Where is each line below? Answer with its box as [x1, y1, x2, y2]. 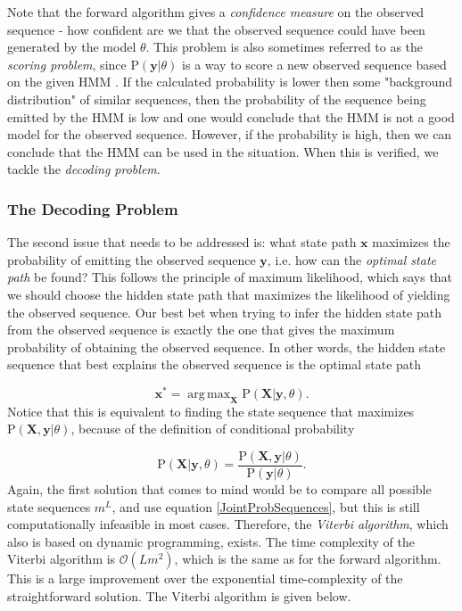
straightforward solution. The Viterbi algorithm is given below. [7, 587, 351, 605]
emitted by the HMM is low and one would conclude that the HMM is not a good [7, 107, 455, 126]
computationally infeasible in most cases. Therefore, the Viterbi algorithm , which [7, 515, 449, 533]
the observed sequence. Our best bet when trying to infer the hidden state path [7, 302, 441, 321]
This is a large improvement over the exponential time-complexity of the [7, 569, 403, 588]
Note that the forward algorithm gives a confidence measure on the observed [7, 3, 425, 21]
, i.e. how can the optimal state [267, 250, 436, 268]
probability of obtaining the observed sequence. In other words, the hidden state [7, 337, 446, 356]
